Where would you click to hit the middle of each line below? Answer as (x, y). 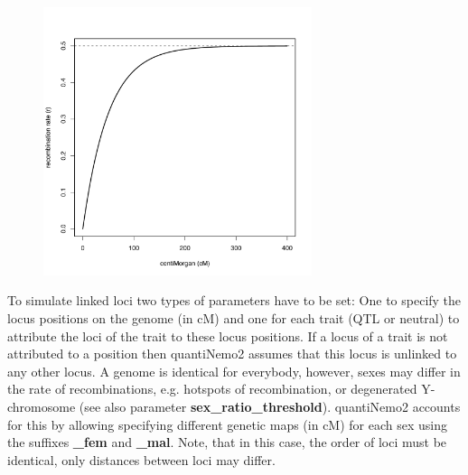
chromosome (42, 406)
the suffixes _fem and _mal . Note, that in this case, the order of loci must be (227, 442)
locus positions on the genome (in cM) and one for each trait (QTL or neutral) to (234, 317)
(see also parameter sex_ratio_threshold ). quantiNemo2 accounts (270, 406)
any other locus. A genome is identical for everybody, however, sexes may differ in (234, 371)
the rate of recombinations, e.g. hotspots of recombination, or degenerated (212, 389)
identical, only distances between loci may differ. (141, 459)
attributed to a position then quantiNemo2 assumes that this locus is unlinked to (232, 354)
